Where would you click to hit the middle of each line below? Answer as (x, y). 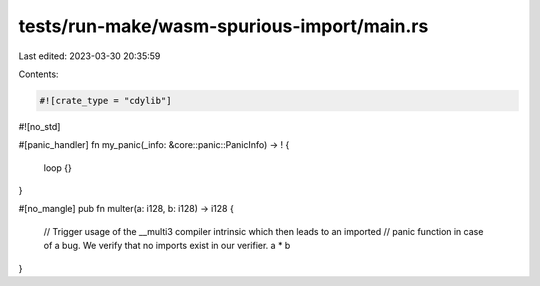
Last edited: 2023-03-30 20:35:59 (89, 56)
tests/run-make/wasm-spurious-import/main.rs (223, 26)
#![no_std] (39, 126)
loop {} (57, 167)
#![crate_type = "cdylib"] (105, 100)
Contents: (38, 74)
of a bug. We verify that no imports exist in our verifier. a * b (167, 246)
